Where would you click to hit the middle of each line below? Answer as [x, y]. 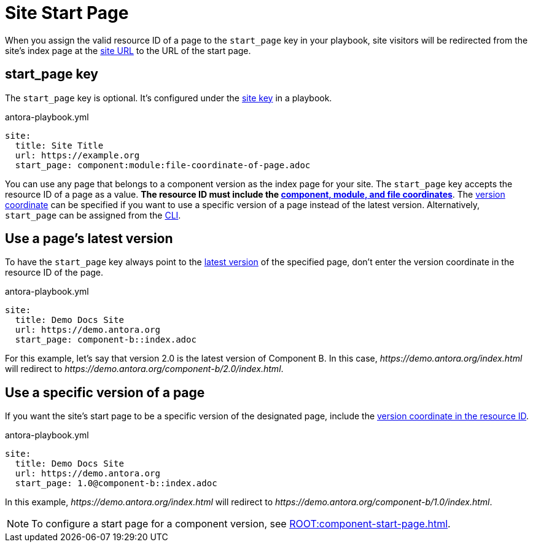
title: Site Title [59, 145]
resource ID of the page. [54, 273]
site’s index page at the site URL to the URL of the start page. [128, 50]
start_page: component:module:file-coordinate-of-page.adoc [163, 165]
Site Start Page [67, 13]
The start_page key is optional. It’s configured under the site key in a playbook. [169, 98]
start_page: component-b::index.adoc [106, 340]
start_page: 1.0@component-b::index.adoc [116, 483]
